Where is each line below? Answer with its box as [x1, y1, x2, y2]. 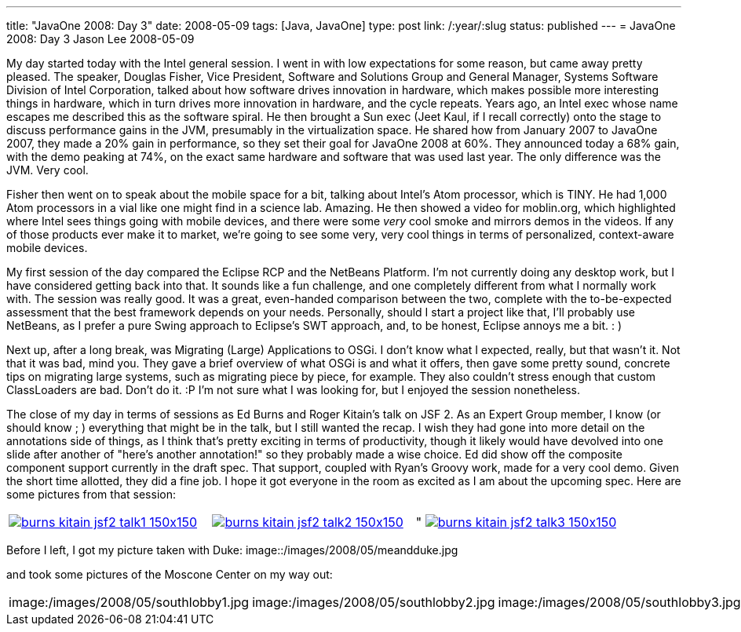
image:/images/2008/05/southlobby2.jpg [252, 594, 495, 610]
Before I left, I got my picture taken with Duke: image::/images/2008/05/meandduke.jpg [6, 543, 458, 557]
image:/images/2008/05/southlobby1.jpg [9, 594, 250, 610]
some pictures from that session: [6, 488, 176, 501]
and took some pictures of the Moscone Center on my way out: [6, 568, 333, 581]
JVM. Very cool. [6, 163, 89, 177]
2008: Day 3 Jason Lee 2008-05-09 [6, 32, 195, 46]
